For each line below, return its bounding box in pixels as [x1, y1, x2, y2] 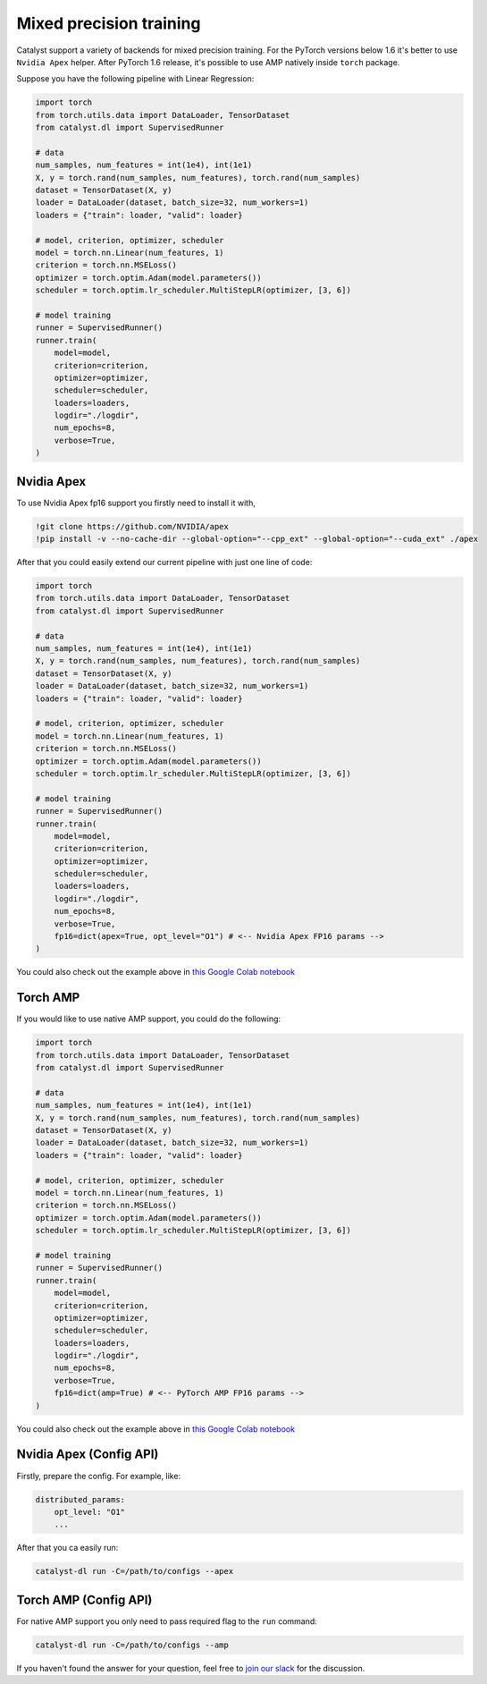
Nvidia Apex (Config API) [16, 1447, 159, 1462]
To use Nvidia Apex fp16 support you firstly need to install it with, [16, 497, 256, 508]
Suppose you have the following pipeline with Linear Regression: [16, 73, 255, 84]
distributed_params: [35, 1494, 125, 1504]
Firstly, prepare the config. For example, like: [16, 1470, 181, 1481]
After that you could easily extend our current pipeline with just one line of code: [16, 557, 313, 568]
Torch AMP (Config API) [16, 1592, 153, 1607]
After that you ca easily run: [16, 1543, 119, 1553]
